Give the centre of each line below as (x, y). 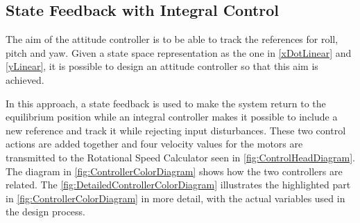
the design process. (45, 212)
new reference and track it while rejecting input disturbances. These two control (176, 130)
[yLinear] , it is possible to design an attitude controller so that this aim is (162, 66)
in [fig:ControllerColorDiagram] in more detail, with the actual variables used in (175, 198)
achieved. (25, 79)
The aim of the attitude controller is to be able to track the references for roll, (172, 39)
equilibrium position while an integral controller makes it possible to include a (172, 117)
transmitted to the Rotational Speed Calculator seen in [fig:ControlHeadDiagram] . (180, 157)
